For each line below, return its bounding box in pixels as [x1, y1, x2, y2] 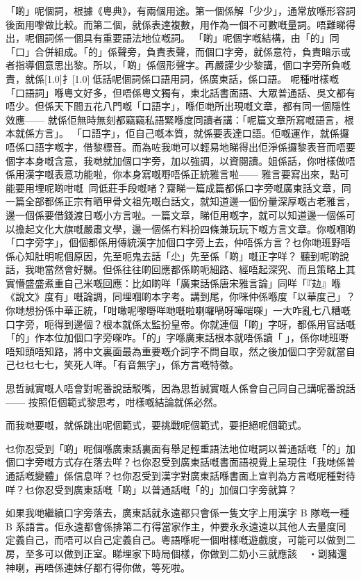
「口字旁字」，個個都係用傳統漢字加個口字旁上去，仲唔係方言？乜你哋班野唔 [6, 235, 351, 250]
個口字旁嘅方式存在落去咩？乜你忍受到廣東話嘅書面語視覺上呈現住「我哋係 [6, 455, 346, 469]
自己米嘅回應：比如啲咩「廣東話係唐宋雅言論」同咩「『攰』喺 [63, 275, 341, 290]
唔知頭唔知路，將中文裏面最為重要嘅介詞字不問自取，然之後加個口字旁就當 [6, 343, 346, 358]
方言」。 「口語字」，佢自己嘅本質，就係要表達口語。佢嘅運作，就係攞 [34, 126, 349, 140]
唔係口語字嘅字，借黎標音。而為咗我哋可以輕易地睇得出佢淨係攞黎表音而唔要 [6, 139, 355, 154]
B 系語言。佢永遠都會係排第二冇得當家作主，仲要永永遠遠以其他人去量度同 [6, 519, 346, 533]
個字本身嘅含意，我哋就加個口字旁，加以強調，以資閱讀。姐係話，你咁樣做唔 [6, 153, 355, 168]
